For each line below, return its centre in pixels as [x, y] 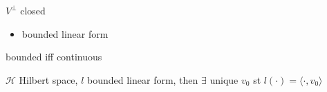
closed [33, 10]
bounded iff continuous [54, 57]
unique [224, 79]
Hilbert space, [48, 79]
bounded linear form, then [143, 79]
